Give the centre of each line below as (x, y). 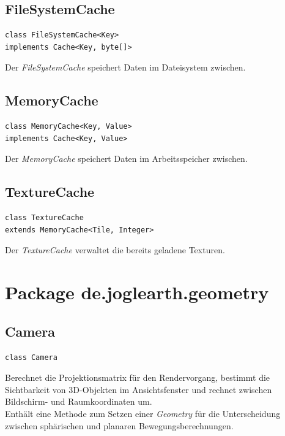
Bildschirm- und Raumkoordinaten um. (79, 401)
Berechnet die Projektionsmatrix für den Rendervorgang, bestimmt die (138, 377)
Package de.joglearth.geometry (137, 292)
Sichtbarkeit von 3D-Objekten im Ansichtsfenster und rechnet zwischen (139, 389)
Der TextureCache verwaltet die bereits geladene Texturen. (115, 250)
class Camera (31, 357)
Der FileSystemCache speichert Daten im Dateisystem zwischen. (125, 67)
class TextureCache (44, 218)
